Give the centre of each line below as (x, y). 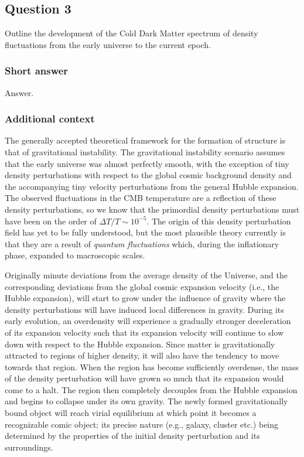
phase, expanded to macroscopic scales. (75, 255)
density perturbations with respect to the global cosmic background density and (148, 175)
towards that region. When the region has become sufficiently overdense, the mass (152, 366)
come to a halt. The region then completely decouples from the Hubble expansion (151, 389)
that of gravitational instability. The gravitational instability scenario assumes (145, 152)
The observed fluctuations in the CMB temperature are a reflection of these (141, 198)
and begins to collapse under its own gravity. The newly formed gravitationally (146, 401)
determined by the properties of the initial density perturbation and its (132, 436)
